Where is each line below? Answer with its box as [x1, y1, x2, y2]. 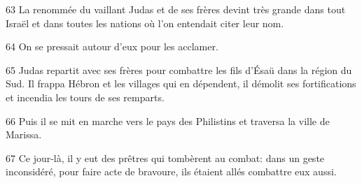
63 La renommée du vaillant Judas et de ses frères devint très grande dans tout [6, 2, 346, 16]
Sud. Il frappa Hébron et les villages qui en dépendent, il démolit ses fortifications [6, 76, 356, 91]
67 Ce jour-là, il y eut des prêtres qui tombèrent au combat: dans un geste [6, 150, 325, 165]
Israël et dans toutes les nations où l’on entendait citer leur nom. [6, 15, 284, 30]
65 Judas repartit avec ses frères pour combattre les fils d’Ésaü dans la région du [6, 62, 352, 77]
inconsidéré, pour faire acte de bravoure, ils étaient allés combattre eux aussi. [6, 164, 337, 179]
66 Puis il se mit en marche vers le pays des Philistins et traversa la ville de [6, 113, 330, 128]
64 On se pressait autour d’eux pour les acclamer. [6, 39, 218, 54]
